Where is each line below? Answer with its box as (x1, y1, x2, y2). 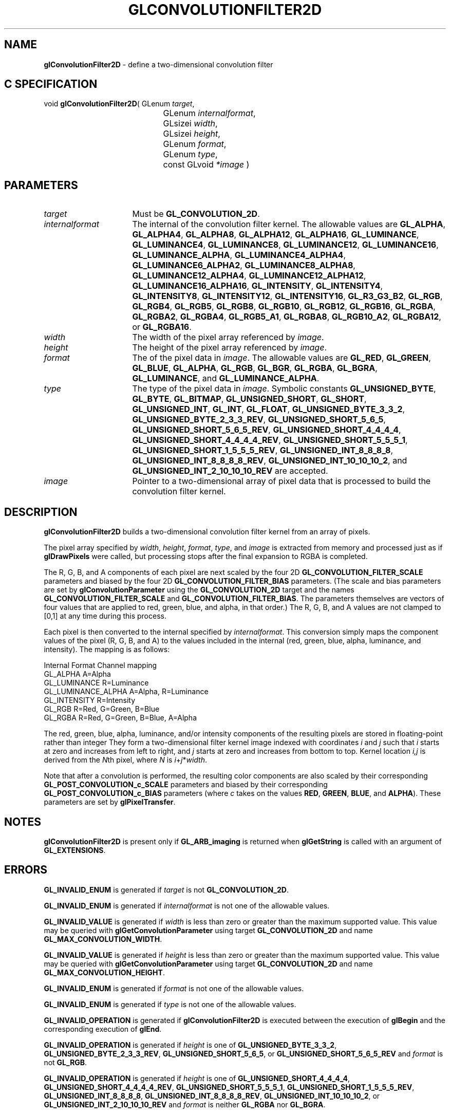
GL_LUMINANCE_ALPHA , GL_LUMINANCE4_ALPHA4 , (132, 250, 346, 261)
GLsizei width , (163, 118, 218, 129)
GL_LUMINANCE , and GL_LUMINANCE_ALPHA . (132, 373, 320, 384)
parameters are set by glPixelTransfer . (44, 797, 176, 807)
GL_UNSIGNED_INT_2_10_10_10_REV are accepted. (132, 466, 328, 476)
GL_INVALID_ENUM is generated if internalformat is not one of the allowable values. (44, 901, 330, 910)
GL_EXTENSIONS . (44, 845, 106, 855)
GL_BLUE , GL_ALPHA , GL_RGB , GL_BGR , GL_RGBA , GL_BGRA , (132, 363, 378, 374)
